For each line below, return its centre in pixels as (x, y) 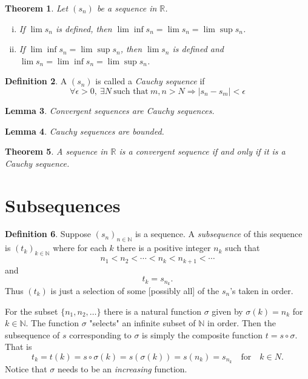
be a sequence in (127, 8)
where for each (80, 248)
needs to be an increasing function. (122, 368)
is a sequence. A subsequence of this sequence (219, 234)
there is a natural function (152, 311)
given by (227, 311)
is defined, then (84, 28)
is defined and (198, 49)
